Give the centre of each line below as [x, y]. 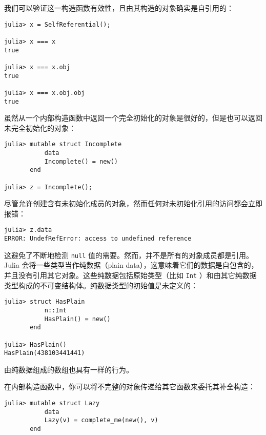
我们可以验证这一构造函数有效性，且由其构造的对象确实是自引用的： [119, 8]
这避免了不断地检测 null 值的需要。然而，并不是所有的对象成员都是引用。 [129, 255]
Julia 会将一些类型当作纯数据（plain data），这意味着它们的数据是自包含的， [131, 265]
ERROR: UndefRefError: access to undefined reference [98, 239]
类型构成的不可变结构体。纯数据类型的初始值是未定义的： [101, 285]
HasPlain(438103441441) [45, 353]
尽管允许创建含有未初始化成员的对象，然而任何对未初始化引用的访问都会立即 [133, 203]
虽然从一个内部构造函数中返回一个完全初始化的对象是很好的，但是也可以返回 [133, 118]
